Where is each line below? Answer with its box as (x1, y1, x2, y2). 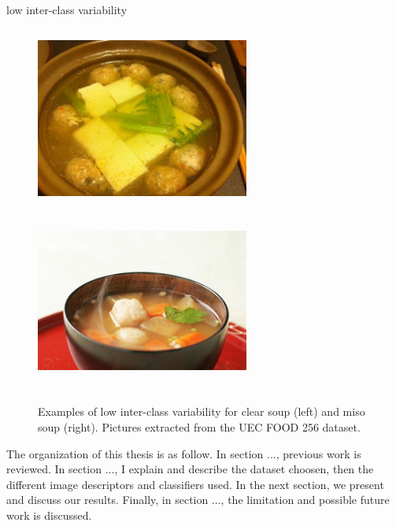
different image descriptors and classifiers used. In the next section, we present (6, 476, 384, 492)
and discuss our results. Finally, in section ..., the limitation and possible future (6, 491, 390, 508)
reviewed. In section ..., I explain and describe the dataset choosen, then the (6, 461, 374, 477)
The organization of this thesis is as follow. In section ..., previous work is (6, 445, 361, 461)
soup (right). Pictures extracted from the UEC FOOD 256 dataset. (38, 418, 361, 435)
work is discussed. (6, 506, 92, 523)
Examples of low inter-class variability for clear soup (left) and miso (38, 403, 365, 420)
